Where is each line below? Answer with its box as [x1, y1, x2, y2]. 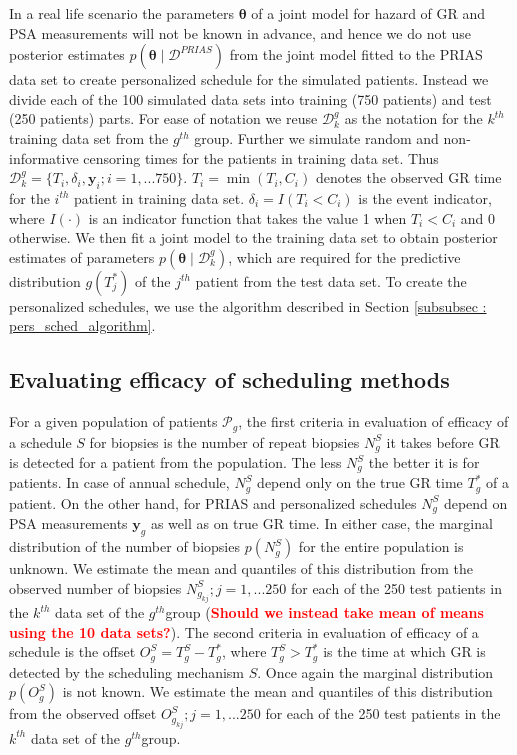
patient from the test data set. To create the [195, 270, 467, 291]
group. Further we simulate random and [194, 127, 439, 148]
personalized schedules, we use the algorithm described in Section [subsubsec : [9, 295, 487, 316]
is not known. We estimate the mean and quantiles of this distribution [62, 681, 493, 702]
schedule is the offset [9, 641, 136, 662]
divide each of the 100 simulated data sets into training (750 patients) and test [9, 88, 492, 109]
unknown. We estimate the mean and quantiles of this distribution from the [9, 558, 473, 579]
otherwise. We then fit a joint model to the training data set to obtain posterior [9, 227, 498, 248]
